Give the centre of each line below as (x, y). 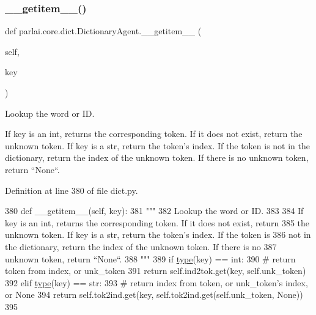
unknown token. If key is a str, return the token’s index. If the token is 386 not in (158, 235)
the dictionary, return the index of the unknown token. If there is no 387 (141, 246)
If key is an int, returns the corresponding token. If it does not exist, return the (154, 134)
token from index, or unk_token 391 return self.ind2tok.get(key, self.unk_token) (156, 271)
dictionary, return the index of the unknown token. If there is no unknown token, (157, 157)
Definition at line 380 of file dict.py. (72, 190)
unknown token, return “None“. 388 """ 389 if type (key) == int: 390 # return (150, 258)
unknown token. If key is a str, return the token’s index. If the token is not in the (157, 145)
